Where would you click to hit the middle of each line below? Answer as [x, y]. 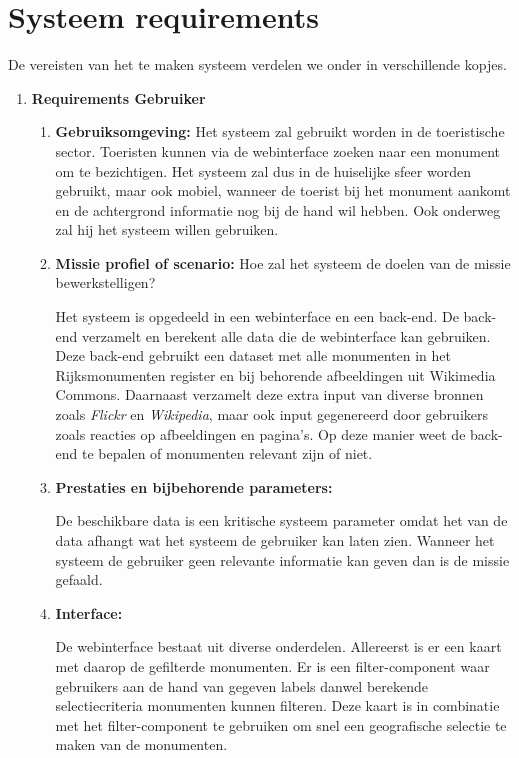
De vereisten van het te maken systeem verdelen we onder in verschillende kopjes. [257, 64]
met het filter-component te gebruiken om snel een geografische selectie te [281, 724]
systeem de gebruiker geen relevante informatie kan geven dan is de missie [282, 559]
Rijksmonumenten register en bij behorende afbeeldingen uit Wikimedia [275, 374]
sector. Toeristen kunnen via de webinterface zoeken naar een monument [277, 150]
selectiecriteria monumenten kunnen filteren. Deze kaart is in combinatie [277, 705]
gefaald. [79, 579]
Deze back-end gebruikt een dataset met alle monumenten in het [253, 355]
